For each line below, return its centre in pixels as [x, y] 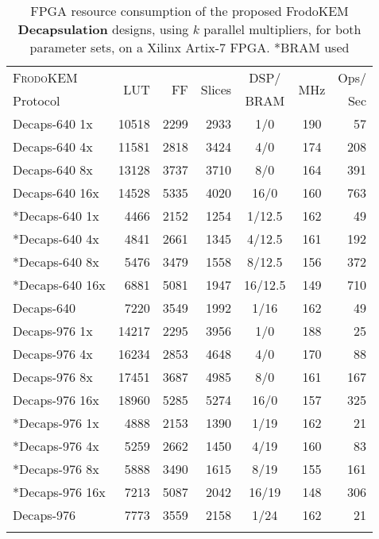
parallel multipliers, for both [282, 29]
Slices [216, 89]
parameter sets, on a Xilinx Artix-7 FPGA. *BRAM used [189, 47]
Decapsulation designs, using [103, 29]
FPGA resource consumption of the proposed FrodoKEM [189, 11]
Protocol [37, 100]
